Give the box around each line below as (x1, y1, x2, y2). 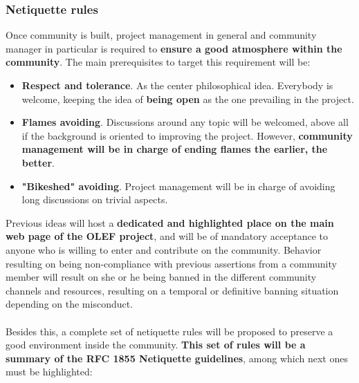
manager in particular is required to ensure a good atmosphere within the (6, 41, 342, 55)
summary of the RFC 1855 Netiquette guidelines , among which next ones (6, 351, 348, 365)
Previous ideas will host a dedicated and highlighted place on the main (6, 215, 334, 230)
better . (21, 155, 55, 169)
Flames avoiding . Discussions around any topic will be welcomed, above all (21, 115, 349, 129)
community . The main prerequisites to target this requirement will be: (6, 55, 311, 69)
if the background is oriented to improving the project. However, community (21, 128, 353, 142)
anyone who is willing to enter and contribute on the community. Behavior (6, 242, 322, 256)
